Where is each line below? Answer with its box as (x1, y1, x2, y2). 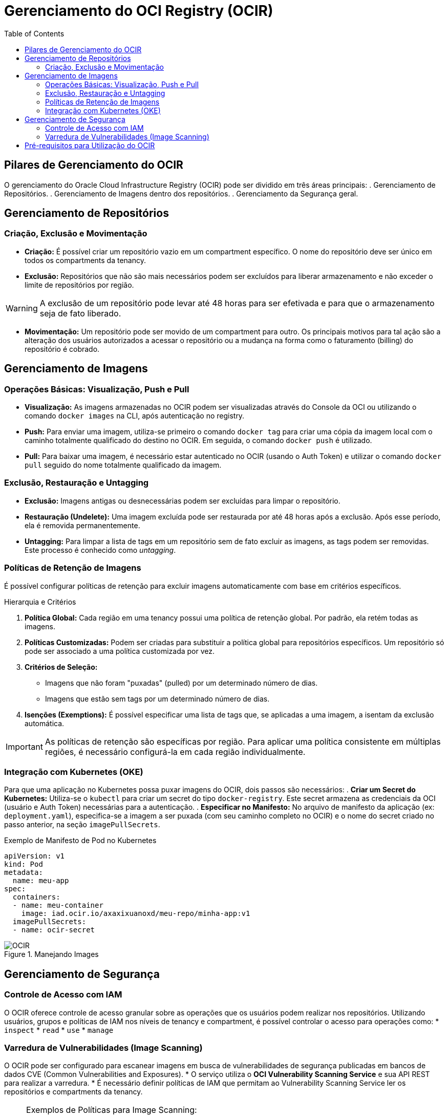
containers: (12, 893, 60, 902)
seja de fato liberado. (39, 308, 121, 318)
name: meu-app (12, 876, 69, 885)
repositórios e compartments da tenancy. (4, 1087, 143, 1096)
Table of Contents (4, 29, 65, 38)
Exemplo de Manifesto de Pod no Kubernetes (4, 836, 157, 845)
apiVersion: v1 (4, 852, 65, 861)
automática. (25, 718, 65, 728)
